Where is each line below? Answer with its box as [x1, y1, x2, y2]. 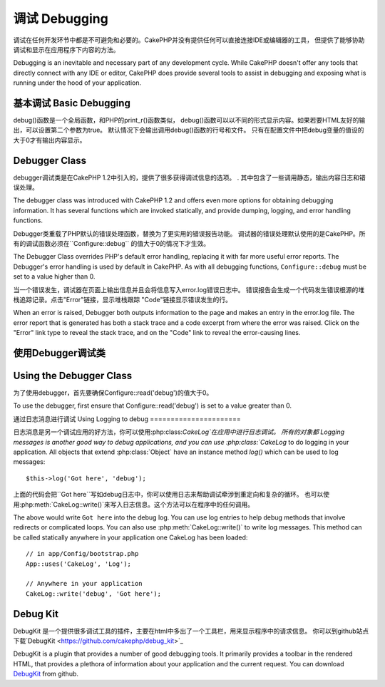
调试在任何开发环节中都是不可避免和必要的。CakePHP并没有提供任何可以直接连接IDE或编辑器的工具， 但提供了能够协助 [13, 36, 365, 44]
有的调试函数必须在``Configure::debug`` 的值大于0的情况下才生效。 [13, 239, 210, 248]
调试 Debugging [13, 11, 108, 26]
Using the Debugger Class [13, 370, 132, 381]
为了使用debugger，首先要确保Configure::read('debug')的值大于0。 [13, 388, 213, 397]
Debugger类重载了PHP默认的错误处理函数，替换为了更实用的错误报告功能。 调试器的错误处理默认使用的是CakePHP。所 [13, 229, 366, 238]
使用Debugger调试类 [13, 346, 106, 359]
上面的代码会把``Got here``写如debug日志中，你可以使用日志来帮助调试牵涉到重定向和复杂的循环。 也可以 [13, 490, 324, 499]
